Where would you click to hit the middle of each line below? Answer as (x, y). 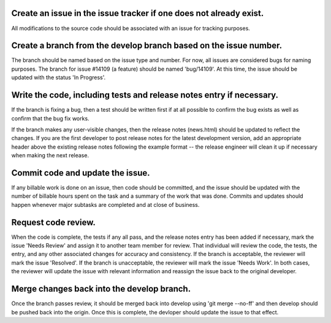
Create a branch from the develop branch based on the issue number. (146, 46)
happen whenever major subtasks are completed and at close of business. (105, 204)
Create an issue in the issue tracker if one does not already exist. (138, 13)
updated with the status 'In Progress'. (59, 77)
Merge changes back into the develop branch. (101, 289)
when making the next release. (50, 155)
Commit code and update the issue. (81, 173)
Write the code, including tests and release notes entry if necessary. (145, 95)
